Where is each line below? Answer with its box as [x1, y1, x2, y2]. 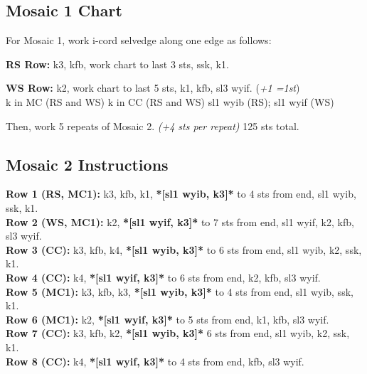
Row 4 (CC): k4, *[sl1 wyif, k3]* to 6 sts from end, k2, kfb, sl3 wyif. [6, 269, 321, 284]
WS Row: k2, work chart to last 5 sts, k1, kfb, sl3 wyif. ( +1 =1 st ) [6, 80, 300, 95]
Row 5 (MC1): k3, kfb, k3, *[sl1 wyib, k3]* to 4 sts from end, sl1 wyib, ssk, [6, 284, 353, 299]
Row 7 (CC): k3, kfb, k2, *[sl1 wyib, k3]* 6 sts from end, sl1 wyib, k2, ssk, [6, 326, 350, 341]
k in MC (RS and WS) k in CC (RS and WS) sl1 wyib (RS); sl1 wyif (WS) [6, 94, 334, 109]
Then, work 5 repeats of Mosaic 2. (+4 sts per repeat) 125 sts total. [6, 118, 299, 133]
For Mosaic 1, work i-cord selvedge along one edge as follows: [6, 33, 272, 48]
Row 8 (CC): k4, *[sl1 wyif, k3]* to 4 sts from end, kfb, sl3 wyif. [6, 353, 304, 368]
